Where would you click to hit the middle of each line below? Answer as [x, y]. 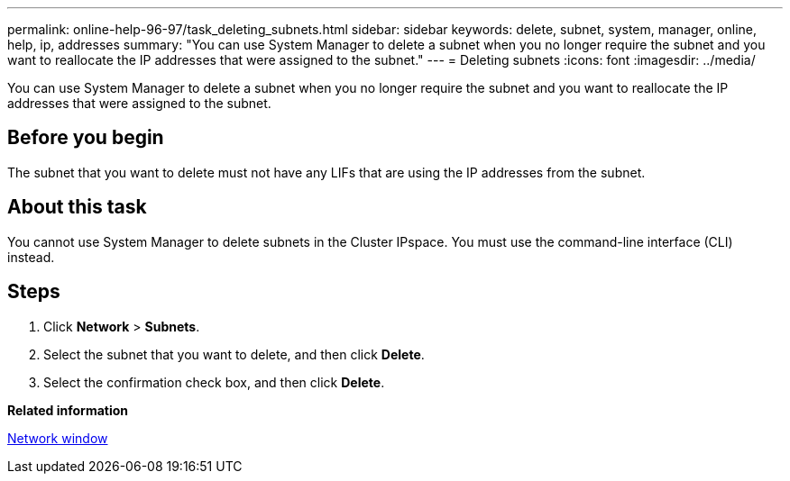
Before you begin [86, 138]
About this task [77, 207]
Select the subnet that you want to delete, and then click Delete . [234, 354]
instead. [31, 257]
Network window [58, 438]
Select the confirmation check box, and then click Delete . [214, 382]
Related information [68, 410]
